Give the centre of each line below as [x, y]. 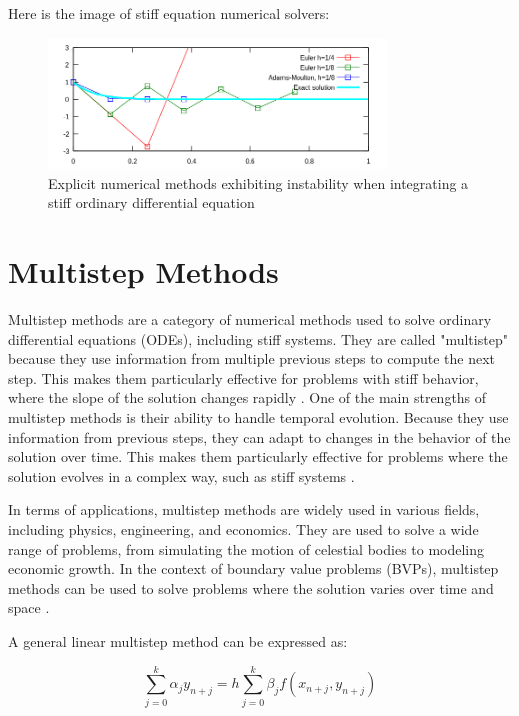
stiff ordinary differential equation [151, 202]
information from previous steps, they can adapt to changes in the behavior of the [259, 436]
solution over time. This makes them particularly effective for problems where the [258, 456]
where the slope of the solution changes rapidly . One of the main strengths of [247, 397]
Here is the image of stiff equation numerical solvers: [169, 13]
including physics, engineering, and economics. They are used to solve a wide [243, 529]
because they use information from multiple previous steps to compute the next [251, 358]
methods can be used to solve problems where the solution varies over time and [251, 587]
